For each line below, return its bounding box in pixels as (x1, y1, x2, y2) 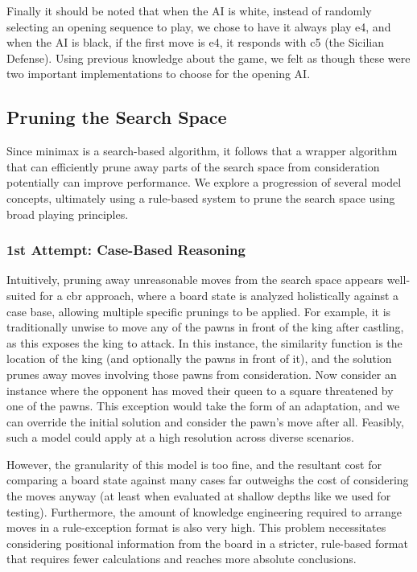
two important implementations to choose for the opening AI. (6, 65, 311, 82)
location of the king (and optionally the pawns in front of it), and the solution (6, 350, 392, 367)
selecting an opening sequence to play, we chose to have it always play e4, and (6, 18, 391, 35)
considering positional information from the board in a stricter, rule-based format (6, 534, 408, 551)
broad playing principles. (6, 205, 129, 222)
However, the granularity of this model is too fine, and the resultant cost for (6, 455, 382, 472)
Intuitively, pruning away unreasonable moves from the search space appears (6, 271, 384, 288)
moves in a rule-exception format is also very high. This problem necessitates (6, 519, 386, 536)
